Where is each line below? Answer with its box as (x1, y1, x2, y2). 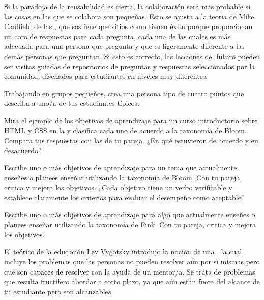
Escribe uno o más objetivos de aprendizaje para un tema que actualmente (4, 162, 237, 173)
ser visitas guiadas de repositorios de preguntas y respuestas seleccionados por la (4, 61, 255, 71)
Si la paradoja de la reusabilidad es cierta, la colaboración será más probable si (4, 1, 251, 11)
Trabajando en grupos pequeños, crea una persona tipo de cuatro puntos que (4, 88, 244, 98)
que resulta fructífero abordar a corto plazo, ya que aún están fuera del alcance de (4, 276, 260, 287)
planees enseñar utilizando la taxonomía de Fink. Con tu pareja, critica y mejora (4, 219, 256, 230)
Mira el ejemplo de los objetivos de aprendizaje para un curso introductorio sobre (4, 115, 258, 125)
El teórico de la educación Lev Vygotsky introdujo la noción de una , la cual (4, 246, 242, 257)
